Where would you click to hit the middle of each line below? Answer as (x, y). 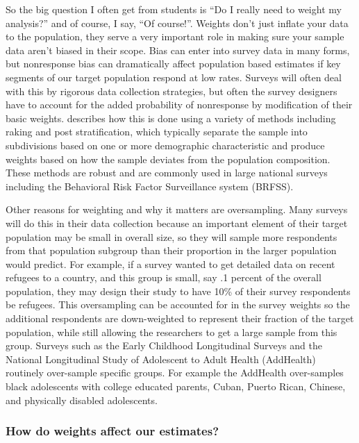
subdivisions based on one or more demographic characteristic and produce (165, 145)
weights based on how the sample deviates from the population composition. (168, 159)
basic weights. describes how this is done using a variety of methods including (171, 118)
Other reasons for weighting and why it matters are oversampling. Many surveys (177, 209)
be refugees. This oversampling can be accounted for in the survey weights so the (178, 304)
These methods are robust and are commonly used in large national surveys (167, 173)
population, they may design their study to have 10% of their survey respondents (178, 291)
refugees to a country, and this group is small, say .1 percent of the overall (164, 277)
